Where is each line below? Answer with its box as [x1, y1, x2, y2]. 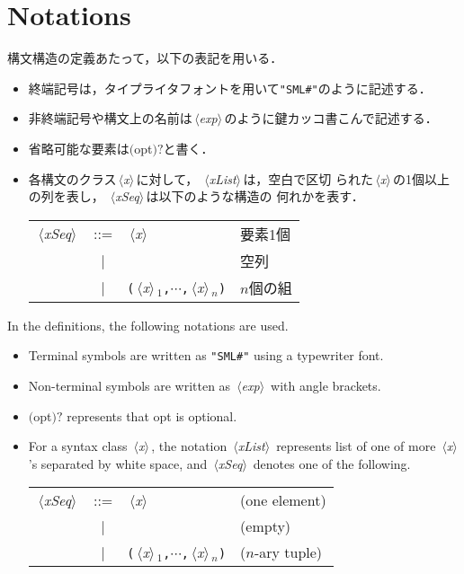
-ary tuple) [254, 542, 323, 563]
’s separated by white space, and [28, 454, 208, 472]
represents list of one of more [276, 437, 436, 455]
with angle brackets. [271, 376, 381, 394]
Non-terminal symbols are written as [28, 376, 231, 394]
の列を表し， [28, 187, 104, 206]
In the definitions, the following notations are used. [7, 315, 289, 334]
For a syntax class [28, 437, 128, 455]
